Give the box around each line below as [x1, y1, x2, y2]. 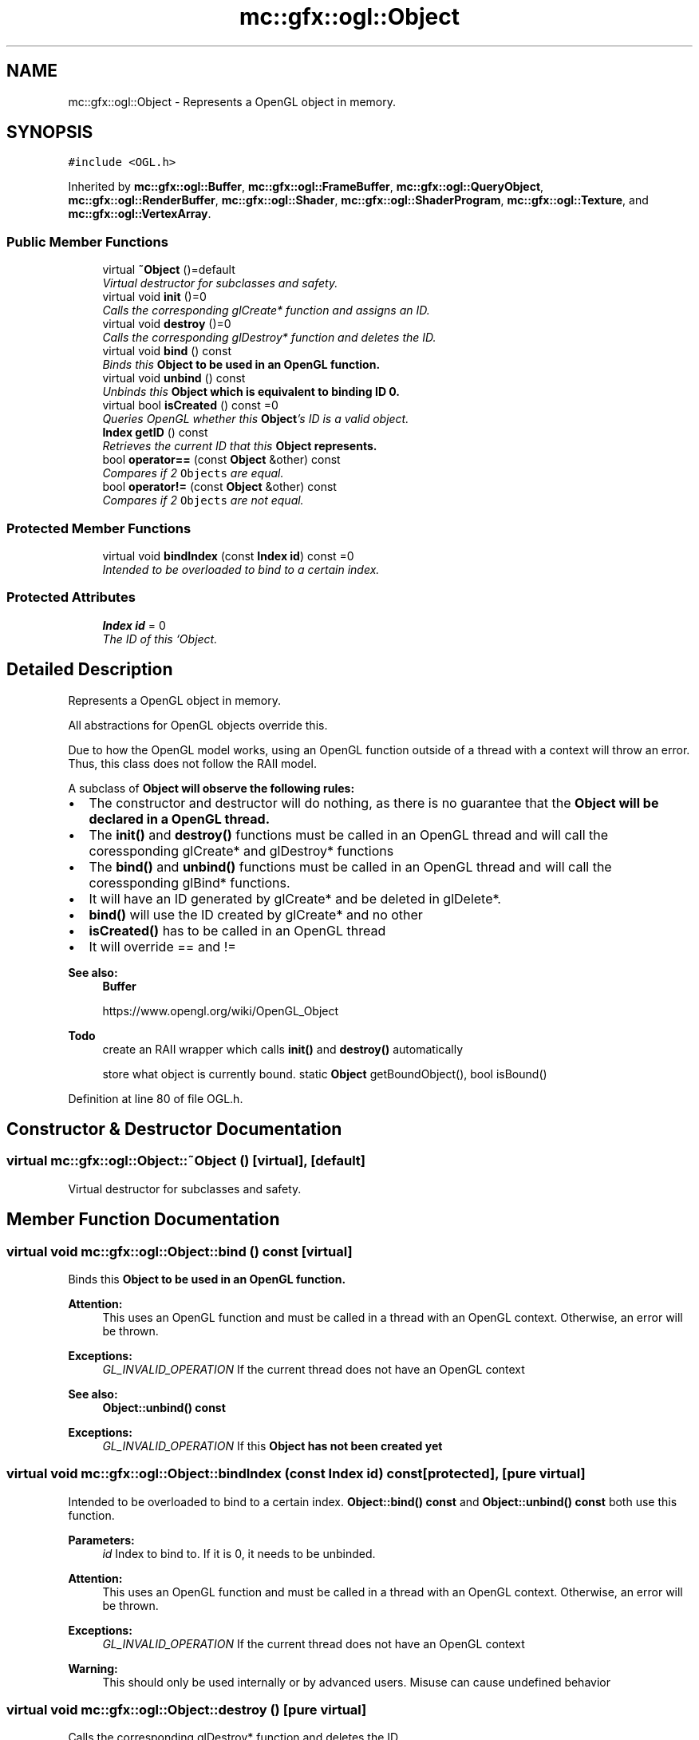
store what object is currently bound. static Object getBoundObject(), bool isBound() [102, 1066, 547, 1081]
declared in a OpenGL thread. [89, 810, 271, 827]
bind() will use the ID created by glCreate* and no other [89, 906, 423, 923]
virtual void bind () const [102, 344, 231, 358]
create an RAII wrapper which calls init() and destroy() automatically [102, 1042, 464, 1056]
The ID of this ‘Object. [102, 631, 218, 646]
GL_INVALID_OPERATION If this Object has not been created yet [102, 1438, 443, 1453]
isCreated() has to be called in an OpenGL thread [89, 922, 386, 939]
